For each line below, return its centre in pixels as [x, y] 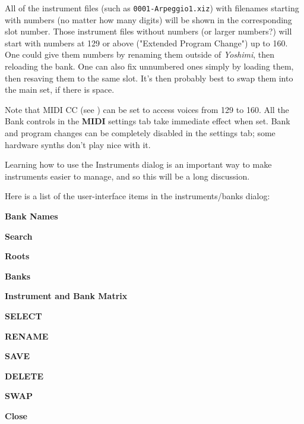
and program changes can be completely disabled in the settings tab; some [140, 133]
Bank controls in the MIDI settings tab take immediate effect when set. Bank [148, 121]
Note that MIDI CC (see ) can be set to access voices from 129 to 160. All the [147, 109]
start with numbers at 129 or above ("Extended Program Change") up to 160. [146, 43]
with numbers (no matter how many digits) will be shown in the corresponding [148, 19]
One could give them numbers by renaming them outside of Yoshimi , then [140, 54]
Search [19, 236]
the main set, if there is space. [60, 89]
